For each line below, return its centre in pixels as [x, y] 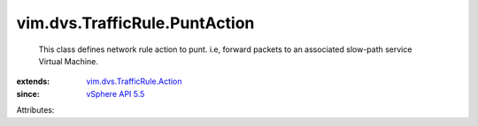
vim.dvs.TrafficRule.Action [134, 82]
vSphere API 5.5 [116, 93]
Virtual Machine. [69, 61]
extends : [33, 82]
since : [28, 93]
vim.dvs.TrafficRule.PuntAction [135, 23]
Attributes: [35, 110]
